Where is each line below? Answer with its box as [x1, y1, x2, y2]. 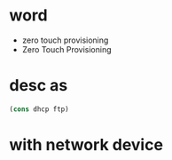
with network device [9, 134, 164, 155]
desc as [9, 76, 68, 96]
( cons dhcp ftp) [9, 104, 69, 114]
